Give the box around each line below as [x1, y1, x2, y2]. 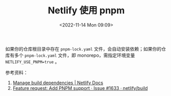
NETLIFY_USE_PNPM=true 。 [5, 58, 60, 64]
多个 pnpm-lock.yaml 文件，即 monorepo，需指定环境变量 [14, 52, 135, 58]
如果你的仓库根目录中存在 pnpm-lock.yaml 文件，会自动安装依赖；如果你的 [5, 45, 162, 52]
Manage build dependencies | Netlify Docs [12, 80, 104, 86]
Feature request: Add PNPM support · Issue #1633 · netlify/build [12, 85, 148, 91]
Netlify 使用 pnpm [48, 5, 125, 16]
